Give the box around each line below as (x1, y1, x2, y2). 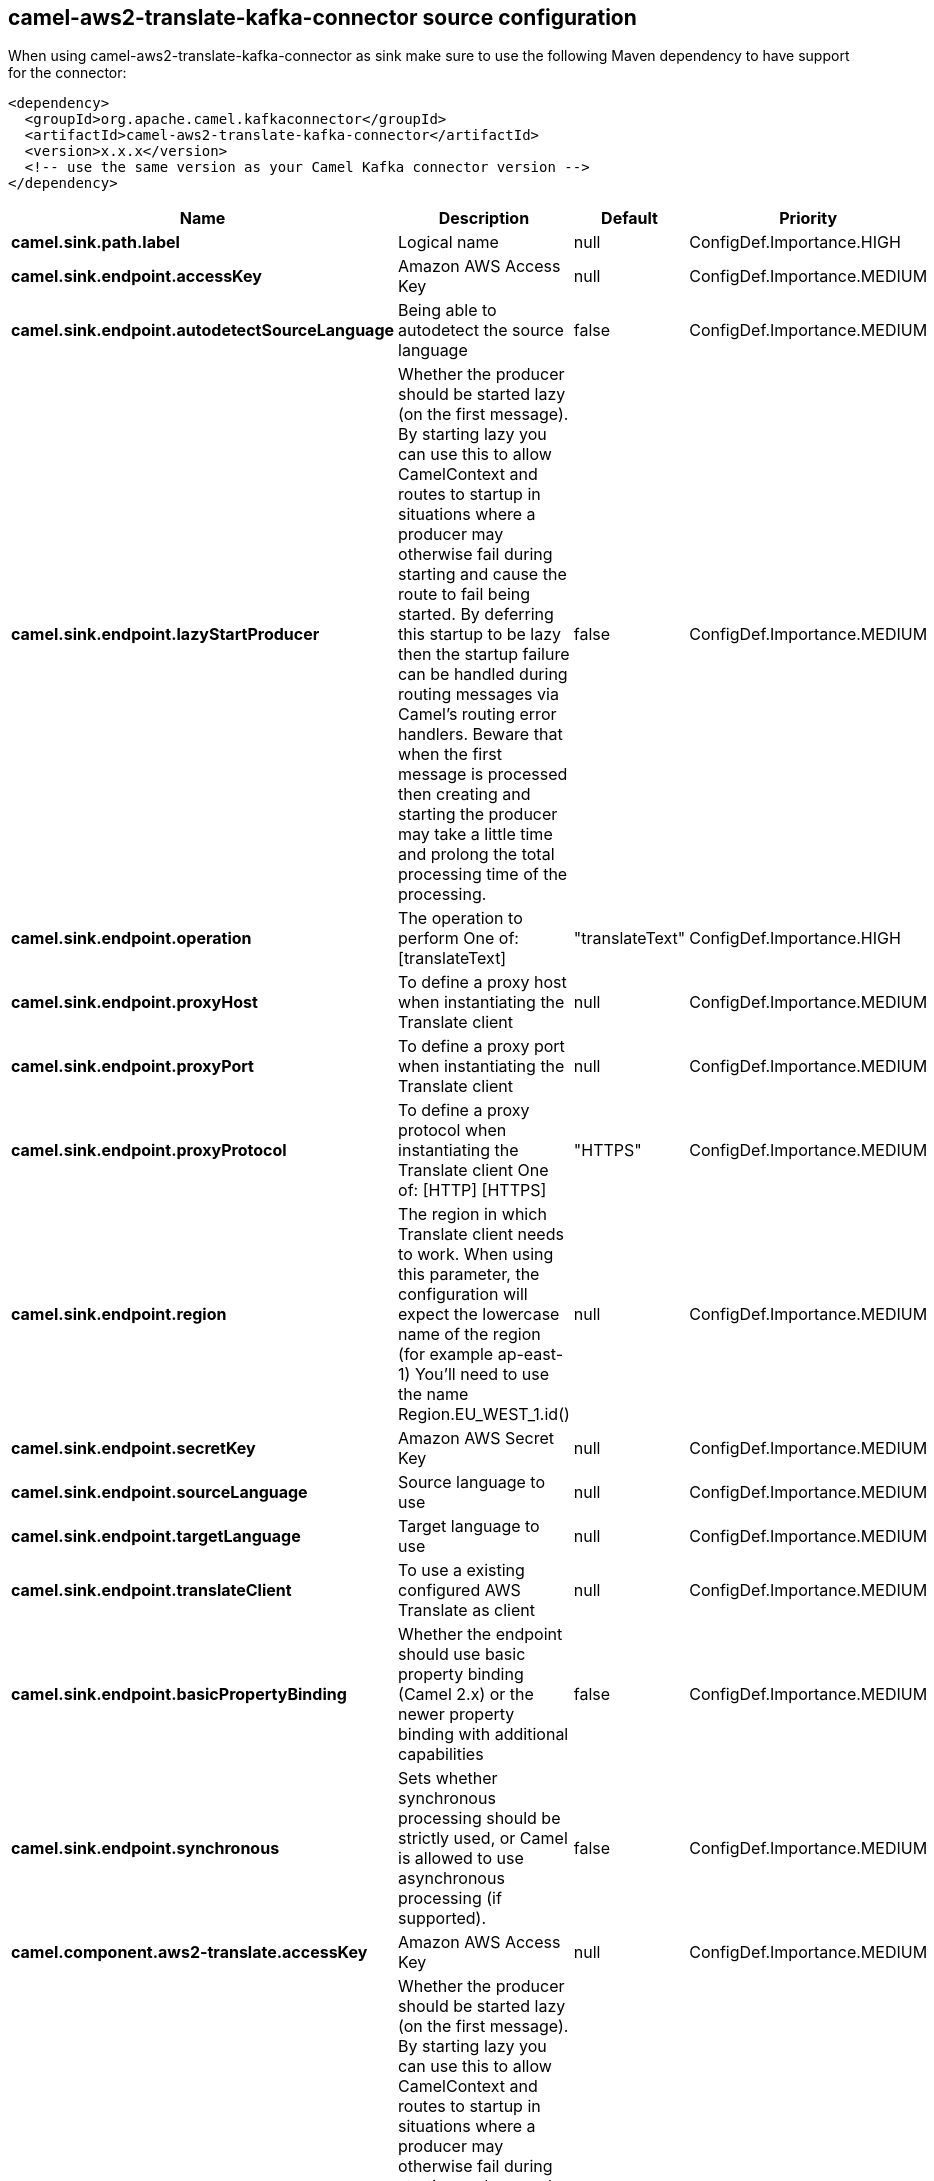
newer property (398, 1704, 515, 1725)
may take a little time (398, 824, 553, 845)
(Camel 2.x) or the (398, 1684, 534, 1705)
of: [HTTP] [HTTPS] (398, 1180, 547, 1201)
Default (601, 208, 658, 229)
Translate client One (398, 1160, 549, 1181)
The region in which (398, 1204, 547, 1225)
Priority (779, 208, 838, 229)
